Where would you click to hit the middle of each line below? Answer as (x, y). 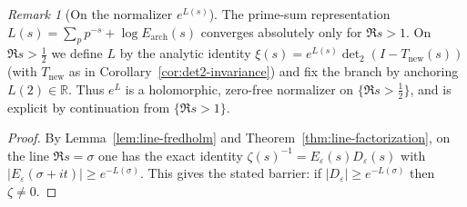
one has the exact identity (171, 155)
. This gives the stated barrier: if (231, 173)
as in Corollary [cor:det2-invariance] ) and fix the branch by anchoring (264, 71)
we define (77, 53)
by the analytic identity (185, 53)
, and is (431, 89)
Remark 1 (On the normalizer (90, 14)
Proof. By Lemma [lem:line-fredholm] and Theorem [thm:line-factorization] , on (229, 138)
